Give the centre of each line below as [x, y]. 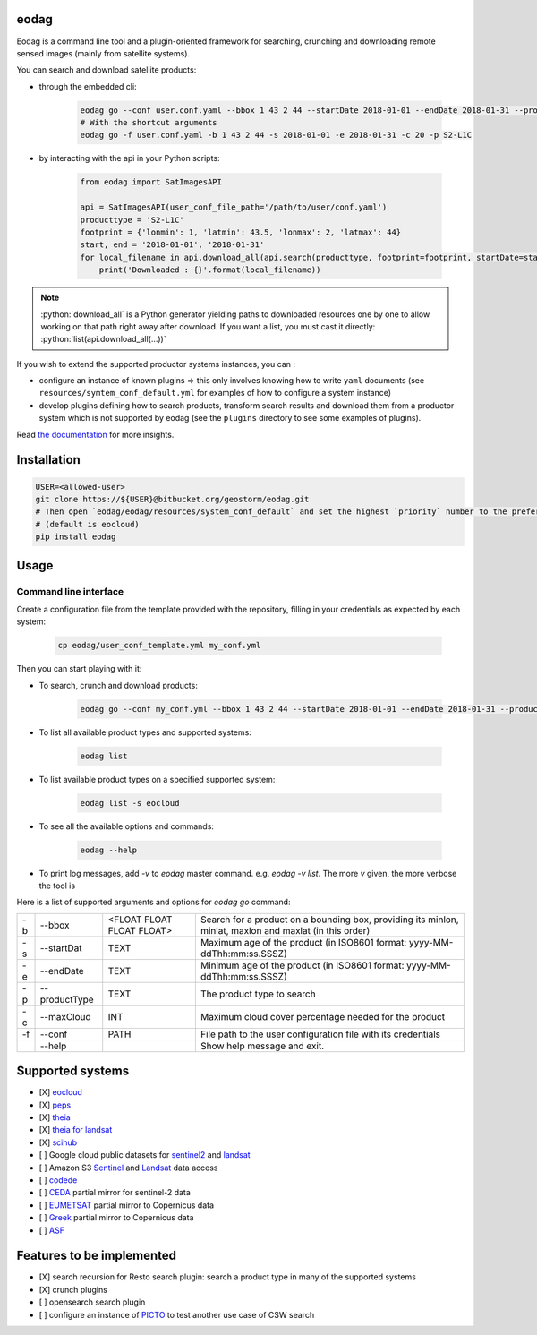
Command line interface [70, 591]
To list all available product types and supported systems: [145, 732]
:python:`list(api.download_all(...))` [103, 339]
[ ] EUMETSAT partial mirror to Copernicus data [127, 1205]
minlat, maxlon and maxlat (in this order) [285, 930]
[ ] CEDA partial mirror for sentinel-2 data [115, 1193]
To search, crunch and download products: [119, 685]
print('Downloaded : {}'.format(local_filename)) [210, 270]
